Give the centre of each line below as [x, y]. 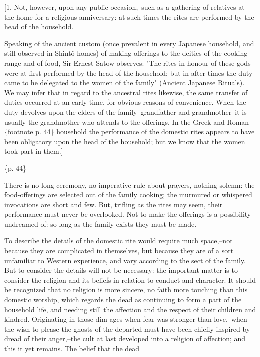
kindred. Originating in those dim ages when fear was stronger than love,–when [126, 319]
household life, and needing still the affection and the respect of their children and [130, 309]
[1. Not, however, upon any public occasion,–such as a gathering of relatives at [124, 7]
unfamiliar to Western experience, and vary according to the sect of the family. [125, 260]
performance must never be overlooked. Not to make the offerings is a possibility [128, 214]
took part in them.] [34, 151]
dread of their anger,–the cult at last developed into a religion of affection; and [125, 339]
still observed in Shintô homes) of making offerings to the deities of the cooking [126, 53]
